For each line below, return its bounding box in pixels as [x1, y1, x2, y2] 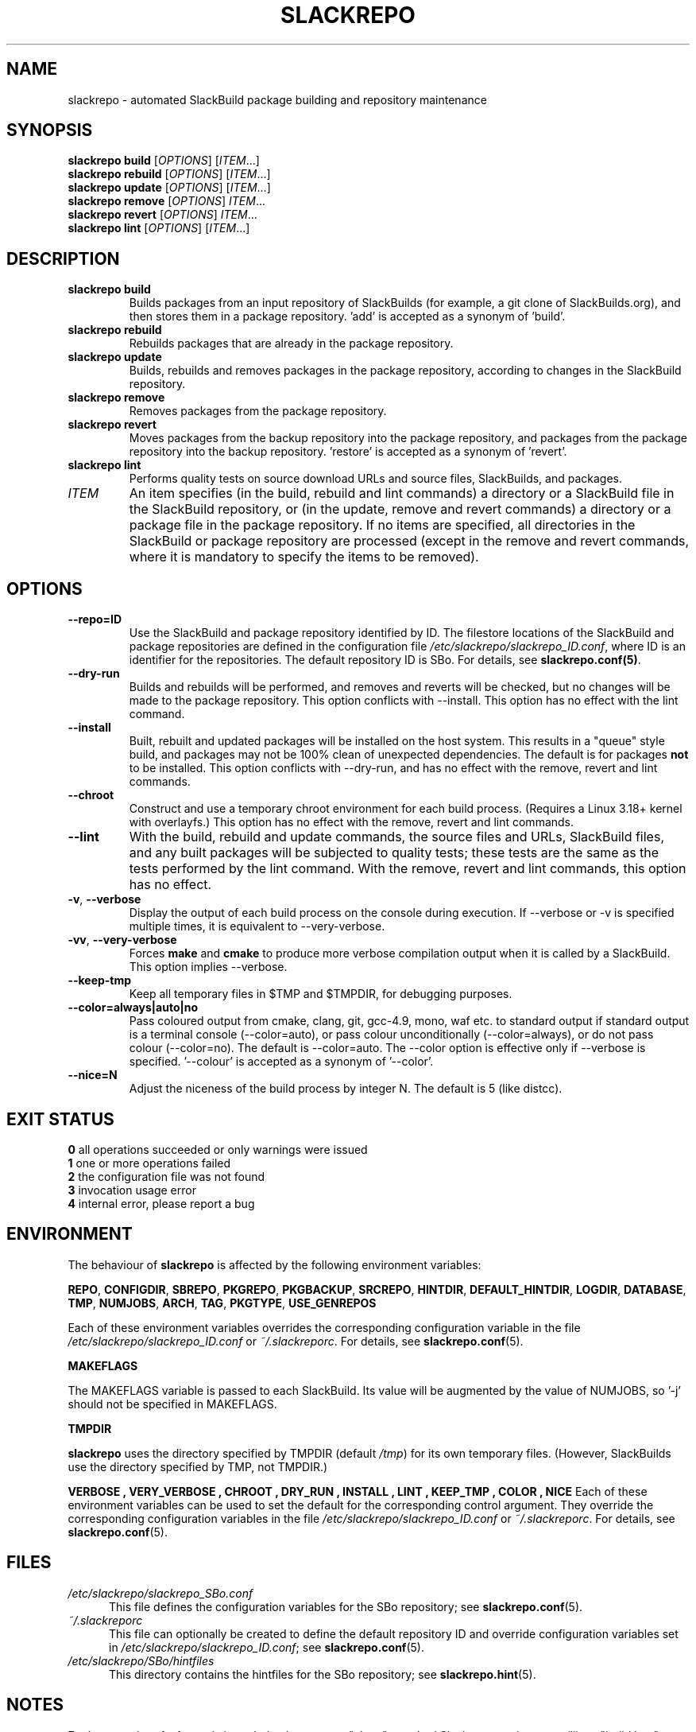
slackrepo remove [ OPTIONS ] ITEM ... [68, 194, 266, 208]
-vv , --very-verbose [68, 933, 177, 947]
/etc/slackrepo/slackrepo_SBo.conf [68, 1586, 253, 1600]
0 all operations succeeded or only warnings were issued [68, 1142, 368, 1156]
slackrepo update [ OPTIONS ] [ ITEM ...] [68, 181, 271, 195]
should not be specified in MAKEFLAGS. [68, 1396, 277, 1411]
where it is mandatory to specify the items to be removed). [129, 549, 479, 565]
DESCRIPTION [6, 248, 120, 269]
